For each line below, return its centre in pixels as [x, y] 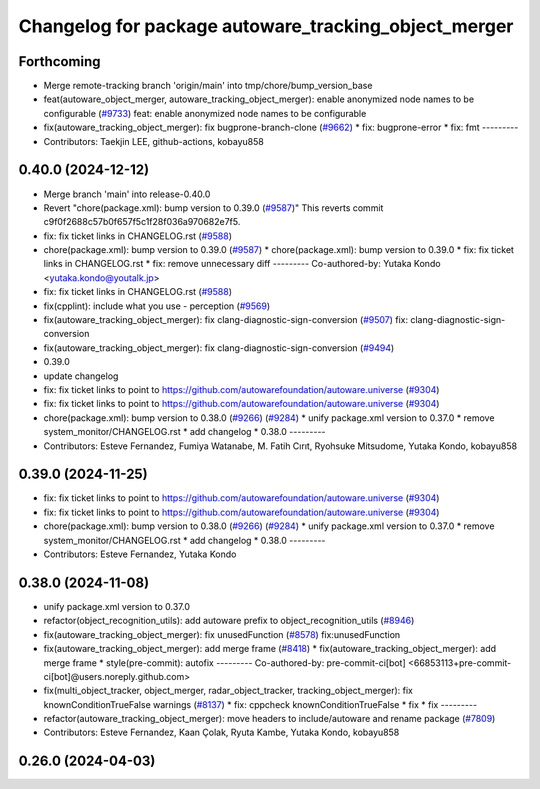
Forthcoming [59, 61]
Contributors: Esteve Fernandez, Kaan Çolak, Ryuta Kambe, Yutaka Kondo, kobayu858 [221, 732]
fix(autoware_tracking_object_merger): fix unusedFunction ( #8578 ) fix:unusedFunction [222, 634]
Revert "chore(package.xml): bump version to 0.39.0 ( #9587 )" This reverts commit [213, 207]
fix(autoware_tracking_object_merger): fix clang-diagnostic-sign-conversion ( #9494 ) [219, 347]
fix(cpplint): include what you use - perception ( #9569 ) [156, 306]
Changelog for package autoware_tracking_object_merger [266, 26]
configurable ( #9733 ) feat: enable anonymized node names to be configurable [205, 113]
